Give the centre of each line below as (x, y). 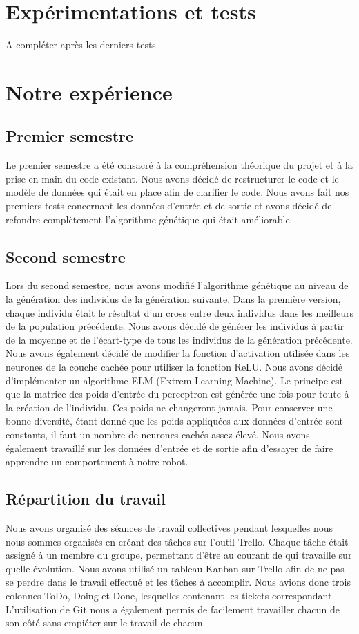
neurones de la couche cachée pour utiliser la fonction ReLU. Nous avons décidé (174, 367)
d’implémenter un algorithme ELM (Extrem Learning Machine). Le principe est (174, 380)
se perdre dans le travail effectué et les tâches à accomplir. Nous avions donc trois (178, 582)
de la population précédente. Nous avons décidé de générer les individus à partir (175, 326)
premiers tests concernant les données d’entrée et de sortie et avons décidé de (169, 206)
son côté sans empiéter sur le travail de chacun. (106, 623)
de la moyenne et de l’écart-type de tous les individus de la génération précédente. (179, 339)
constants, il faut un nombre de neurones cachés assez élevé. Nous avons (158, 434)
